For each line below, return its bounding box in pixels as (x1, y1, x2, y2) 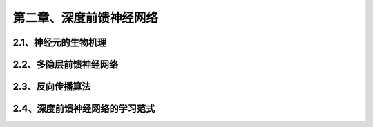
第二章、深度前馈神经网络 (12, 10, 159, 26)
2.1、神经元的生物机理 (12, 37, 107, 48)
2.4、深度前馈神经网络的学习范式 (12, 103, 155, 115)
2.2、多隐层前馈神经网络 (12, 59, 119, 70)
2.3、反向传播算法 (12, 81, 91, 92)
